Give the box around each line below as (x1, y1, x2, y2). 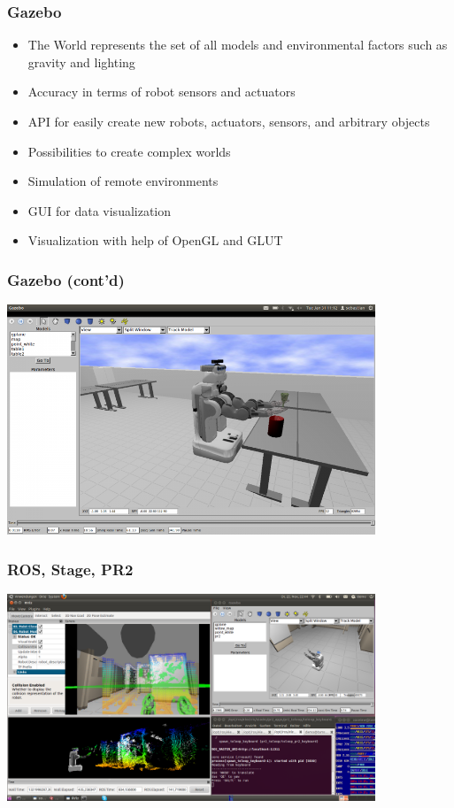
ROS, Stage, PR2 (7, 558, 134, 580)
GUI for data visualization (27, 201, 172, 219)
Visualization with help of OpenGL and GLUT (27, 231, 283, 250)
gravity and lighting (27, 52, 135, 71)
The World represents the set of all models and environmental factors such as (27, 35, 448, 54)
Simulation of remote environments (27, 172, 219, 190)
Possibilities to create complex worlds (27, 142, 231, 160)
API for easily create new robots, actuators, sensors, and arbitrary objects (27, 112, 430, 130)
